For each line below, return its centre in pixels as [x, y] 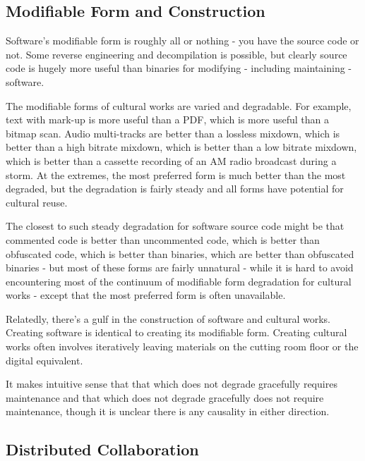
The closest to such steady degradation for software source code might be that [175, 226]
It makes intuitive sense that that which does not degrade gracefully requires [172, 384]
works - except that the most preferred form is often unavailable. [146, 295]
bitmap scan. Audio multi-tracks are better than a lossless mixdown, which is [173, 133]
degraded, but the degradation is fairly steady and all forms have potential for [175, 189]
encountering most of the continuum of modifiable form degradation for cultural [179, 281]
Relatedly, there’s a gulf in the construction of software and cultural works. [168, 318]
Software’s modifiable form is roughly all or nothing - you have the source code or [182, 41]
